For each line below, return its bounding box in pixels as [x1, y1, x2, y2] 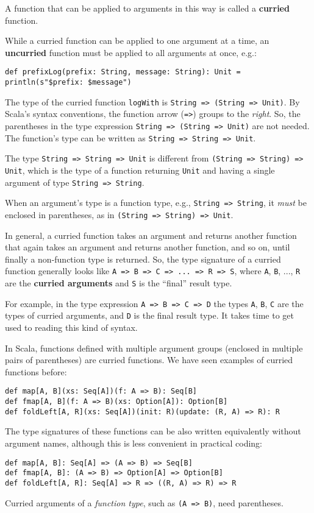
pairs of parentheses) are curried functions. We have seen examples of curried [5, 353, 293, 366]
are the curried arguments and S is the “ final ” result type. [5, 277, 232, 289]
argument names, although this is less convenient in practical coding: [5, 436, 263, 449]
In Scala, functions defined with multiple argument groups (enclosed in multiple [5, 341, 303, 354]
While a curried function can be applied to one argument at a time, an [5, 34, 269, 47]
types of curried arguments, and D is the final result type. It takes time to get [5, 309, 294, 322]
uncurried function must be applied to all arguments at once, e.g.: [5, 46, 257, 58]
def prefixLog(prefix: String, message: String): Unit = [5, 68, 241, 77]
